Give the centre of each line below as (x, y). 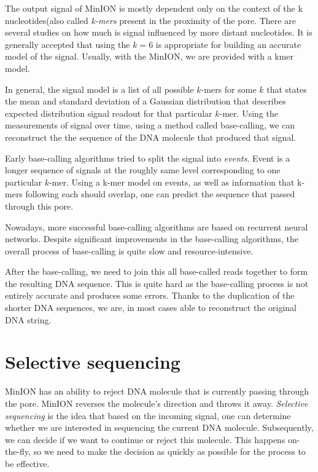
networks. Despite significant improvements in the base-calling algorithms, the (152, 239)
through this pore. (39, 206)
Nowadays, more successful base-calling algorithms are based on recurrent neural (157, 226)
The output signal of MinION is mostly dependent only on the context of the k (154, 8)
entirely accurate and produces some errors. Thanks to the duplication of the (150, 295)
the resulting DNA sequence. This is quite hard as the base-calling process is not (157, 283)
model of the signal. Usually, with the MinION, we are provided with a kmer (149, 56)
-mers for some (229, 89)
